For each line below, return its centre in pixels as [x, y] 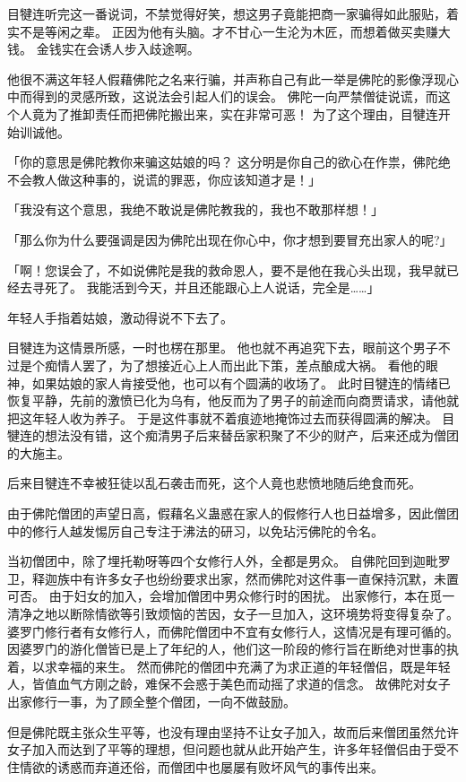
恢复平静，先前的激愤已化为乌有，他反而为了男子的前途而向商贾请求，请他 [227, 400]
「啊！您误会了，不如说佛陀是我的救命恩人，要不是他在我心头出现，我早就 [227, 269]
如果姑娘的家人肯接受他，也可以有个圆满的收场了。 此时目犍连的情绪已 [241, 382]
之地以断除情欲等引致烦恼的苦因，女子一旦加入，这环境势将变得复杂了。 [245, 614]
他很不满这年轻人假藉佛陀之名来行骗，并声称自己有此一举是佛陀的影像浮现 [227, 78]
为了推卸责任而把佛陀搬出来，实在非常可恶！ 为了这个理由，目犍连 [241, 113]
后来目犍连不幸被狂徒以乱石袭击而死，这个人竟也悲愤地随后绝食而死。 [214, 483]
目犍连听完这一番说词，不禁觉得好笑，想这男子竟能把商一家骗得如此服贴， [227, 13]
